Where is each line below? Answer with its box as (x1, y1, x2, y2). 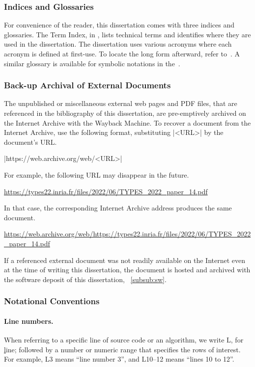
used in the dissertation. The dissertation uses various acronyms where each (4, 39, 232, 49)
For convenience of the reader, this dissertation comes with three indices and (4, 20, 234, 30)
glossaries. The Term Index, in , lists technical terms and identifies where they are (4, 29, 251, 39)
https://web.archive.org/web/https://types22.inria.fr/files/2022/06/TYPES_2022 (4, 229, 251, 239)
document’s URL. (4, 136, 57, 147)
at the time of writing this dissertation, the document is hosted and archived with (4, 264, 251, 275)
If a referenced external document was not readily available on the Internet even (4, 255, 246, 265)
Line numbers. (4, 315, 54, 326)
